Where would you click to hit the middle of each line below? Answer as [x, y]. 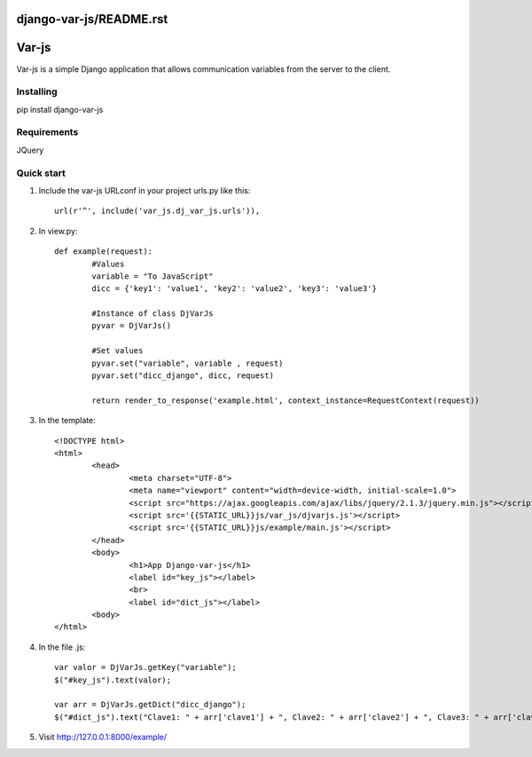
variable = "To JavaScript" [153, 276]
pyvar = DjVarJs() [132, 326]
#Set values [117, 351]
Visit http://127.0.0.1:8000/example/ [103, 737]
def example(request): [104, 252]
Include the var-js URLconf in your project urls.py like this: [145, 190]
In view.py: [58, 231]
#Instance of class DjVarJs [153, 314]
